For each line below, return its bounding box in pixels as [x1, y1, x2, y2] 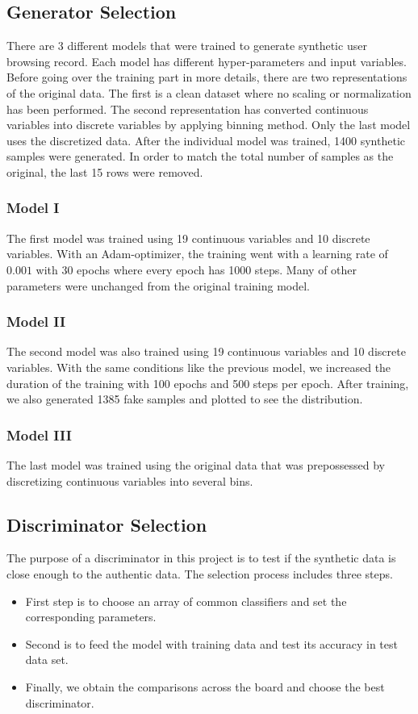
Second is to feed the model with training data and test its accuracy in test [25, 635, 398, 652]
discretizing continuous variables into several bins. [6, 472, 253, 489]
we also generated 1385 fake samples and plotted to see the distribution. [6, 390, 363, 407]
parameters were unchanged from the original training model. [6, 277, 310, 294]
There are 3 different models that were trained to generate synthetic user [6, 37, 367, 54]
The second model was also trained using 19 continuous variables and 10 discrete [6, 343, 406, 360]
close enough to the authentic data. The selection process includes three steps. [6, 565, 393, 582]
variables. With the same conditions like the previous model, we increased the [6, 358, 391, 375]
